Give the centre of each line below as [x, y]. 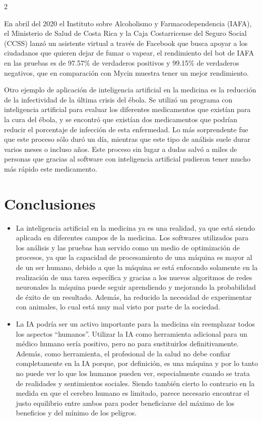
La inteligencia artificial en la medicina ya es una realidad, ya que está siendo [135, 227]
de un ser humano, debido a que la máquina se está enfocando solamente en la [137, 267]
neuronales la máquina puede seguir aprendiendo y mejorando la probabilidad [136, 287]
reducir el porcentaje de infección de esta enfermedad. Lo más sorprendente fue [126, 129]
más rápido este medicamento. [51, 168]
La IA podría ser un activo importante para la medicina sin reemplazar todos [135, 323]
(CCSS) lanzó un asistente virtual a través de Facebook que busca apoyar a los [126, 43]
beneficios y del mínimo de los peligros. [76, 413]
